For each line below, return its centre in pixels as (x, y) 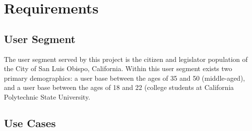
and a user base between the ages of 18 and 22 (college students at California (119, 87)
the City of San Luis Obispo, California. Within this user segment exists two (118, 68)
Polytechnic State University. (47, 96)
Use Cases (30, 123)
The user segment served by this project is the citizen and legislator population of (126, 59)
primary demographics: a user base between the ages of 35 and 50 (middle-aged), (125, 78)
